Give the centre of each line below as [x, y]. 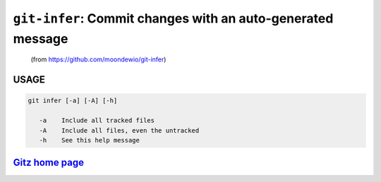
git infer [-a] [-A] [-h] [73, 101]
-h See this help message [90, 140]
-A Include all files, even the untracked [119, 130]
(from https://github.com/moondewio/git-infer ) [98, 59]
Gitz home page [49, 163]
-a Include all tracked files [97, 121]
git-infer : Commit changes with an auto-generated [173, 18]
